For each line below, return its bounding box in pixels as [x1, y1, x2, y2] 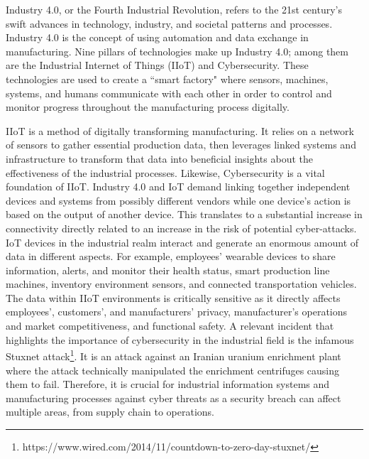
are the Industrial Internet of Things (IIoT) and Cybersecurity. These [6, 58, 309, 72]
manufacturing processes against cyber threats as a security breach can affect [6, 390, 341, 405]
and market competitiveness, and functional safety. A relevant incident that [6, 318, 334, 333]
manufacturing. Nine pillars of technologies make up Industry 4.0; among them [6, 43, 348, 58]
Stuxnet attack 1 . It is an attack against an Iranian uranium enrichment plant [6, 347, 341, 363]
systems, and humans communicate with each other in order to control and [6, 85, 332, 100]
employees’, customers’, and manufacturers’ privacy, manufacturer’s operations [6, 304, 348, 319]
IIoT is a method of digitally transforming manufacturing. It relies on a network [6, 123, 354, 138]
